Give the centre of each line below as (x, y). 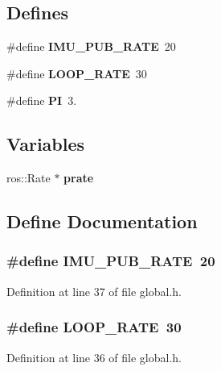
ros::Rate (29, 178)
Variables (46, 144)
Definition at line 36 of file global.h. (94, 357)
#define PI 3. (42, 100)
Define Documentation (102, 221)
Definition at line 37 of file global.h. (94, 291)
